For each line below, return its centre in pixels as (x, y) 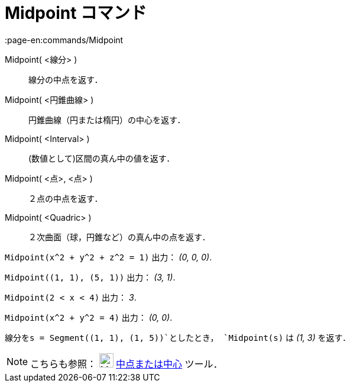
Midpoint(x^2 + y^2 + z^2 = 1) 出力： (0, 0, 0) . (108, 257)
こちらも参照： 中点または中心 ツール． (127, 364)
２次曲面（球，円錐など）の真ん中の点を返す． (119, 237)
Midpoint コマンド (76, 13)
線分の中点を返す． (66, 79)
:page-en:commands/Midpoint (64, 40)
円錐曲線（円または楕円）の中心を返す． (107, 120)
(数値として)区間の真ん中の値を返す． (102, 158)
